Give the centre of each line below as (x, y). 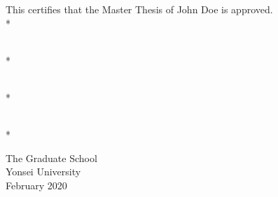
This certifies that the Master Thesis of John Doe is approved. (139, 9)
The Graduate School (51, 158)
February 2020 (36, 185)
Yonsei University (43, 172)
